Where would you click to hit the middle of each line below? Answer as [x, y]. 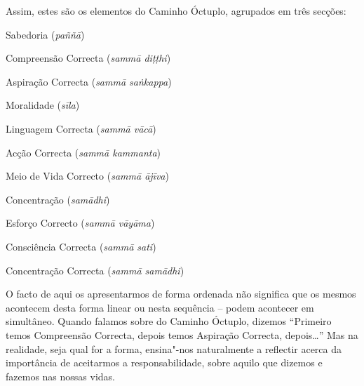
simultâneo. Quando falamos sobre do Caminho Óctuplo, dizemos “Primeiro [169, 321]
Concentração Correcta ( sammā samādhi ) [95, 270]
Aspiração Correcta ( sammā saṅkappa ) [89, 81]
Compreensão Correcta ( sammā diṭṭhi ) [88, 58]
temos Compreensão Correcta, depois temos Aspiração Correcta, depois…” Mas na [182, 334]
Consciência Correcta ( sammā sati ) [81, 246]
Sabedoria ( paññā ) [45, 34]
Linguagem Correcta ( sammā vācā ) [81, 128]
